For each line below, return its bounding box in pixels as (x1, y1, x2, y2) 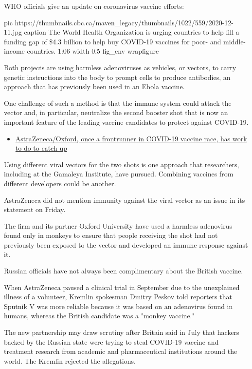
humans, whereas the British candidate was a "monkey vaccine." (4, 311, 195, 321)
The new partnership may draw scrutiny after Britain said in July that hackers (4, 327, 239, 337)
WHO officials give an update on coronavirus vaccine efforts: (4, 1, 184, 11)
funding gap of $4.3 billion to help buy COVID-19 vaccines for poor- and (4, 36, 221, 46)
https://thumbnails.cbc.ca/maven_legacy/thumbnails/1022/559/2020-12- (15, 17, 234, 27)
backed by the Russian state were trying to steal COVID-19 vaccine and (4, 336, 219, 347)
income (4, 46, 25, 56)
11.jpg (4, 27, 22, 37)
